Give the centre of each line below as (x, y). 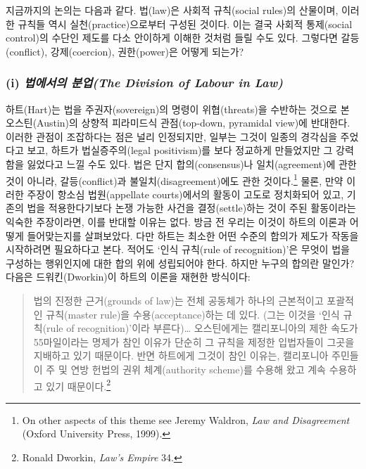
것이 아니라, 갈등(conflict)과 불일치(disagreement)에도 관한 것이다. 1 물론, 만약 (175, 179)
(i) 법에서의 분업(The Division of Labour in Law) (144, 83)
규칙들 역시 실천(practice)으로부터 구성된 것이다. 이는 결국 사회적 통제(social (185, 24)
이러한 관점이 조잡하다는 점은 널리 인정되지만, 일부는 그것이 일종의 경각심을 (171, 136)
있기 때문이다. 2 (78, 385)
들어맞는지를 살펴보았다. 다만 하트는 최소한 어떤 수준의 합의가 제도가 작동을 (193, 235)
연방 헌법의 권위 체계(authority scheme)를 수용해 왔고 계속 (198, 369)
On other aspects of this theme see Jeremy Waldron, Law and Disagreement (186, 419)
